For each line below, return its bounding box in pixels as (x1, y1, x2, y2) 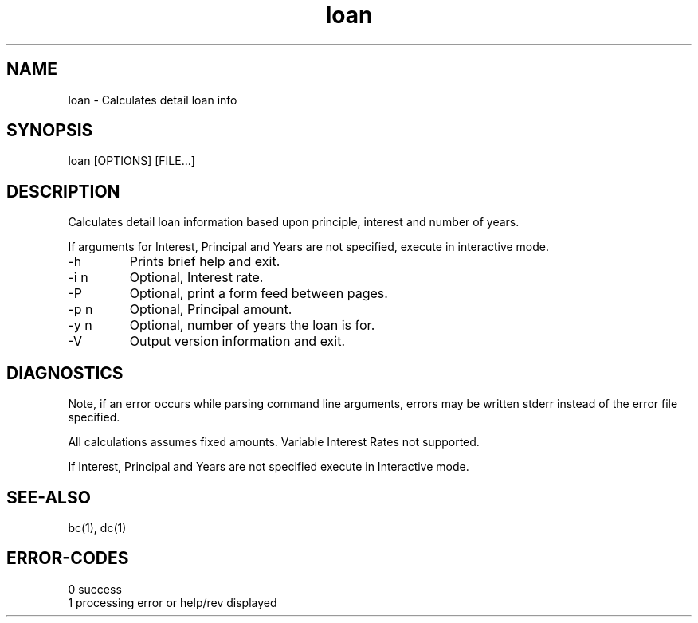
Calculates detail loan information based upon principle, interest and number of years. (68, 215, 520, 229)
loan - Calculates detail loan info (68, 92, 237, 107)
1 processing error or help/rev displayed (68, 595, 277, 609)
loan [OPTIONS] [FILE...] (68, 154, 195, 168)
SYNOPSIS (6, 120, 93, 141)
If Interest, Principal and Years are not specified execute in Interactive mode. (68, 460, 469, 474)
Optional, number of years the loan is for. (129, 317, 375, 334)
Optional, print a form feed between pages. (129, 285, 388, 302)
